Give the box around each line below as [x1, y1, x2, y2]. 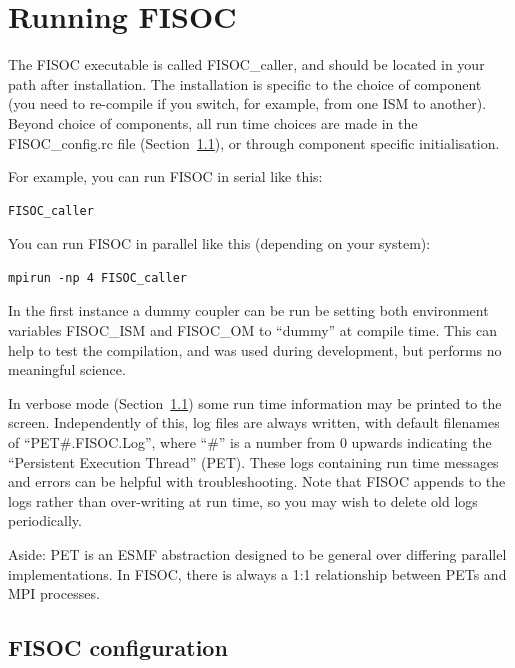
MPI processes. [8, 583, 100, 604]
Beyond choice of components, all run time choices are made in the [8, 112, 418, 133]
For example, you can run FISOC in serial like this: [8, 166, 323, 187]
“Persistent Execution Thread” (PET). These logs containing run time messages [8, 451, 499, 472]
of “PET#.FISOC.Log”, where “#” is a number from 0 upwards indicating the [8, 432, 492, 453]
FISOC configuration [8, 632, 228, 663]
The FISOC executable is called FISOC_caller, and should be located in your [8, 54, 485, 75]
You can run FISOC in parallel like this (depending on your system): [8, 233, 431, 254]
